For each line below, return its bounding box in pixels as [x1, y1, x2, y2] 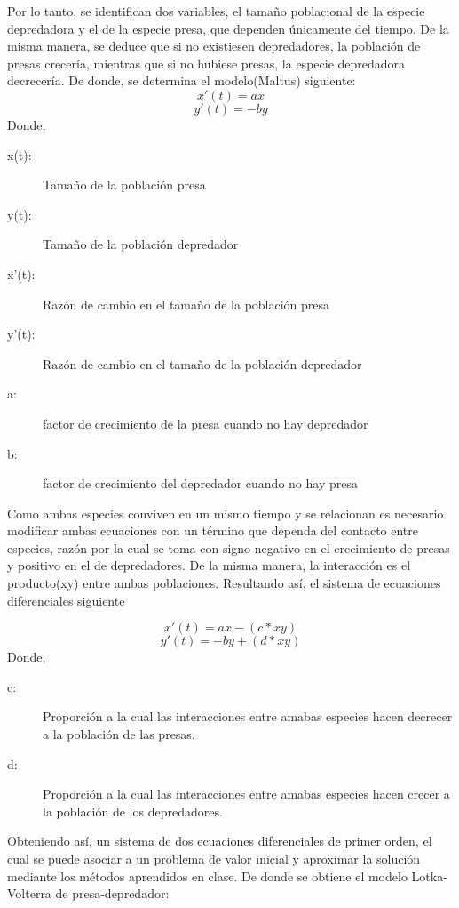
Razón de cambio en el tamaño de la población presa [43, 294, 330, 313]
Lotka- [411, 866, 447, 885]
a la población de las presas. [43, 725, 195, 743]
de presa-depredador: [55, 884, 170, 903]
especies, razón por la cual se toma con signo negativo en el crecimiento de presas [7, 538, 450, 557]
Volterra [7, 884, 51, 903]
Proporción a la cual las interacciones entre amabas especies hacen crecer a [43, 784, 450, 803]
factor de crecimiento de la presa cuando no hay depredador [43, 414, 368, 432]
